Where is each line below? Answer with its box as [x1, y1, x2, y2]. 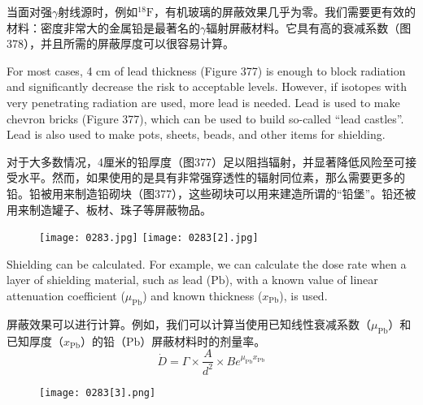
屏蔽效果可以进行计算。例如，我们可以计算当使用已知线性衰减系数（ [7, 315, 371, 332]
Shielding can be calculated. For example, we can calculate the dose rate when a [7, 255, 407, 272]
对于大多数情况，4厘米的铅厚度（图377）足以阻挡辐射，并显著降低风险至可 [7, 153, 405, 170]
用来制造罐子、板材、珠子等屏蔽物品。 [7, 200, 211, 218]
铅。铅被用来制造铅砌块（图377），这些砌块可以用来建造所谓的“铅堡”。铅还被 [7, 184, 416, 201]
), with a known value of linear [225, 271, 378, 288]
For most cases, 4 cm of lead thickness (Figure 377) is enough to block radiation [7, 62, 406, 79]
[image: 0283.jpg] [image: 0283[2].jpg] [39, 232, 259, 244]
